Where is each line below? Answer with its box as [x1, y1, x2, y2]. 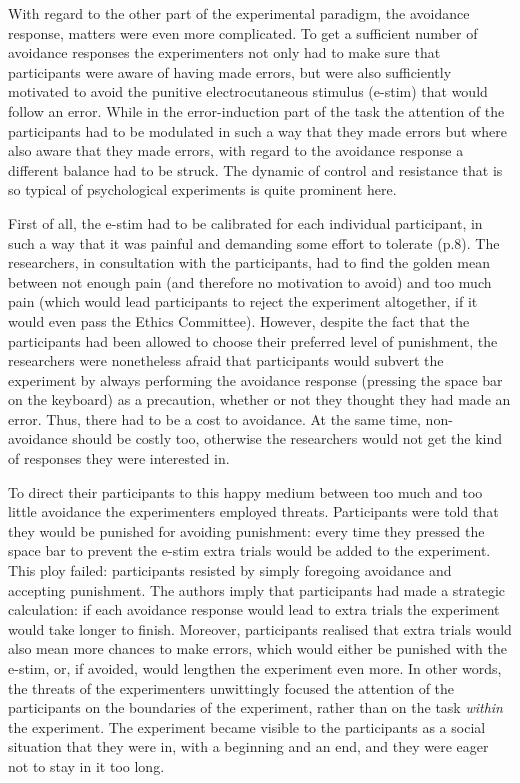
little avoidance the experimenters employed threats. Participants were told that [8, 501, 499, 522]
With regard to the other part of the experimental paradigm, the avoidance [8, 3, 470, 23]
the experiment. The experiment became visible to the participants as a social [8, 716, 486, 737]
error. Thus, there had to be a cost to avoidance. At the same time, [8, 408, 421, 429]
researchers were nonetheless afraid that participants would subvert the [8, 350, 444, 371]
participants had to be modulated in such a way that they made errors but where [8, 120, 507, 141]
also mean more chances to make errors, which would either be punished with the [8, 638, 508, 659]
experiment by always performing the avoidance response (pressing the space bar [8, 369, 503, 390]
